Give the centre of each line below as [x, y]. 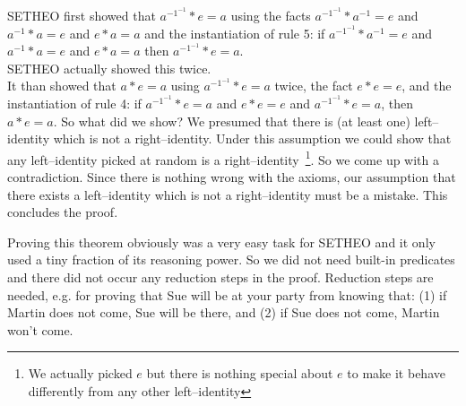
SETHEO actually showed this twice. [109, 68]
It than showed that [62, 86]
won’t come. [40, 329]
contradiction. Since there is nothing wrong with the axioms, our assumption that [232, 177]
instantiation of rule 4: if [74, 103]
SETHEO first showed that [82, 15]
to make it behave [396, 373]
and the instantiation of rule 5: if [235, 33]
